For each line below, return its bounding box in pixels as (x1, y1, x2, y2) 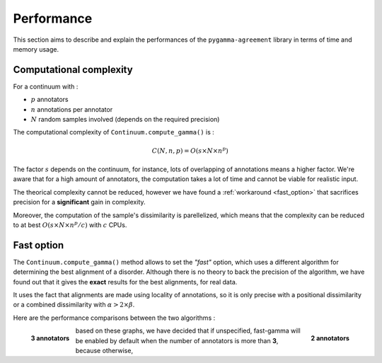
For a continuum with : (13, 82, 79, 91)
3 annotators (30, 333, 70, 342)
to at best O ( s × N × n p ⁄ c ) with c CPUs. (13, 220, 127, 229)
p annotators (30, 96, 69, 104)
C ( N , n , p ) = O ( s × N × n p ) (151, 145, 229, 155)
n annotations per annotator (30, 105, 113, 113)
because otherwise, (75, 346, 134, 355)
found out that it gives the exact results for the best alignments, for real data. (13, 277, 238, 286)
